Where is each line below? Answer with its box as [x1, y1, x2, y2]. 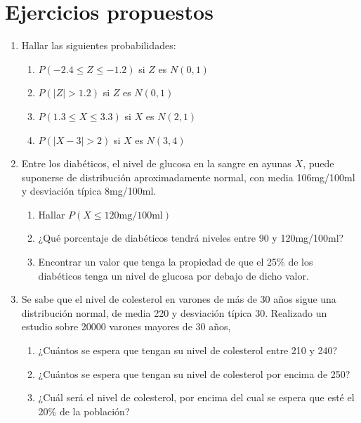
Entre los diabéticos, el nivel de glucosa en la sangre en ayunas [21, 156, 291, 171]
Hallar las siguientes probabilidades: [21, 38, 176, 53]
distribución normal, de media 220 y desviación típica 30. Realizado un [21, 305, 327, 320]
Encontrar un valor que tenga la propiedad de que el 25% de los [38, 254, 313, 269]
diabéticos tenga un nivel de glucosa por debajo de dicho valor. [38, 268, 309, 282]
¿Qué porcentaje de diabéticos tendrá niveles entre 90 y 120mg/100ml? [38, 230, 344, 245]
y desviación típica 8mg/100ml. [21, 183, 157, 198]
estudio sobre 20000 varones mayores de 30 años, [21, 319, 231, 334]
